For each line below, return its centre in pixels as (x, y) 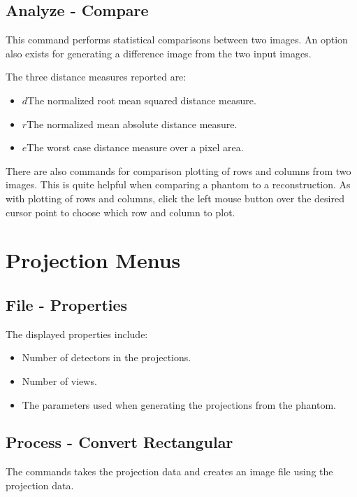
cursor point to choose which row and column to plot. (121, 212)
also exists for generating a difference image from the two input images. (159, 53)
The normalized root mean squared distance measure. (142, 100)
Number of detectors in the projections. (107, 357)
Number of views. (59, 380)
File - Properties (67, 304)
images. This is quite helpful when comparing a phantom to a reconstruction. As (178, 184)
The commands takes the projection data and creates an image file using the (169, 471)
